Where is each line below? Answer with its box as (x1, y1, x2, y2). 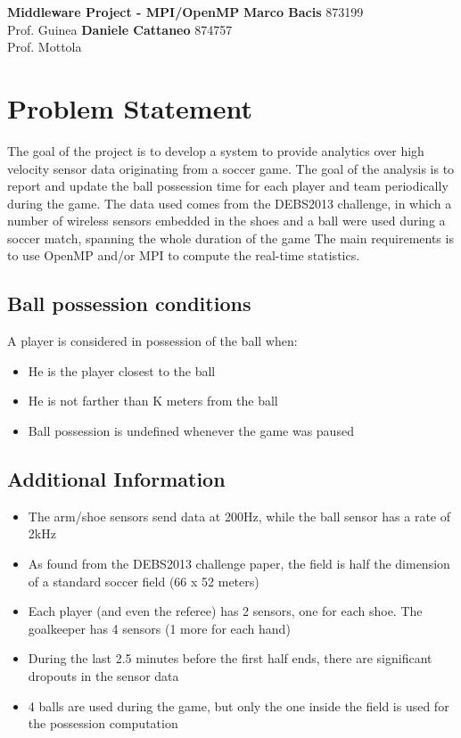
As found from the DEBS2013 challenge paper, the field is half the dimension (28, 554, 450, 573)
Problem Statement (7, 89, 252, 126)
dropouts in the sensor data (28, 667, 179, 685)
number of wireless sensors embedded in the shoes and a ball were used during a (7, 211, 446, 230)
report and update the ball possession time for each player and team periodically (7, 176, 449, 195)
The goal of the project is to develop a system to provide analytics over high (7, 141, 424, 160)
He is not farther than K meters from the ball (28, 391, 278, 410)
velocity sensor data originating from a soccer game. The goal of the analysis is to (7, 159, 455, 177)
